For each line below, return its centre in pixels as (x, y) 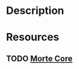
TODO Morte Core (39, 58)
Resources (33, 37)
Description (35, 11)
